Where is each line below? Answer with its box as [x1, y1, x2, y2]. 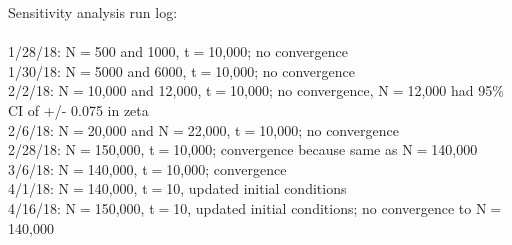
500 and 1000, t [94, 41, 190, 62]
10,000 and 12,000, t [87, 80, 212, 101]
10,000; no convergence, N [230, 80, 389, 101]
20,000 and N [87, 119, 170, 140]
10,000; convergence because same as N [173, 139, 413, 160]
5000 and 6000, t [94, 60, 197, 81]
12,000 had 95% [407, 80, 504, 101]
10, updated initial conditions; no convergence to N [173, 197, 487, 218]
